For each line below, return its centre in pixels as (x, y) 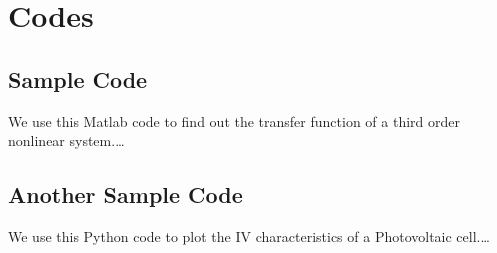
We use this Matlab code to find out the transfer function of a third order (234, 120)
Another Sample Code (125, 194)
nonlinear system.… (66, 140)
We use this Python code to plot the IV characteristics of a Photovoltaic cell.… (249, 235)
